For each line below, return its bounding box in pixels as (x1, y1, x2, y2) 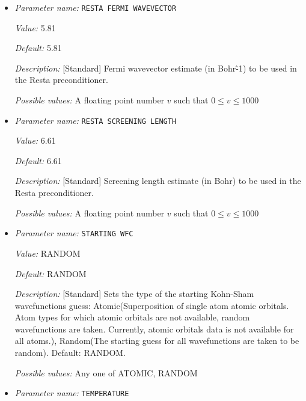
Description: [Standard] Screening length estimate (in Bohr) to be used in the (14, 174, 301, 187)
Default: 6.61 (14, 154, 62, 167)
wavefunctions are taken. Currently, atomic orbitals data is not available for (14, 322, 294, 335)
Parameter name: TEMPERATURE (14, 387, 129, 399)
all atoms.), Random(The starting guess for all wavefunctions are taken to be (14, 334, 299, 347)
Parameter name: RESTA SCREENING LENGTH (14, 114, 177, 126)
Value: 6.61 (14, 134, 56, 147)
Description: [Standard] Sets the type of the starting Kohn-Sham (14, 287, 254, 300)
